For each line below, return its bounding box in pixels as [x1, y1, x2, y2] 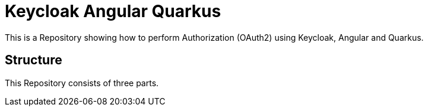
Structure [5, 53, 62, 68]
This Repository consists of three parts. [5, 77, 159, 88]
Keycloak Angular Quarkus [5, 1, 221, 21]
